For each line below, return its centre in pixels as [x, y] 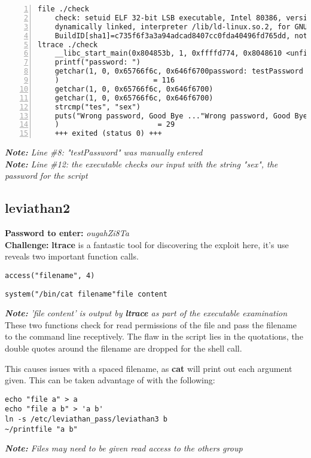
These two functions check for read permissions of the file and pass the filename [151, 324]
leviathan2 [37, 208]
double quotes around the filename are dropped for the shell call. [124, 348]
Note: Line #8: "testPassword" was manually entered [104, 152]
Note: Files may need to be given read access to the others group [124, 448]
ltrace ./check [68, 45]
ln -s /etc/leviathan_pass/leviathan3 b [86, 419]
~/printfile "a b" [41, 429]
